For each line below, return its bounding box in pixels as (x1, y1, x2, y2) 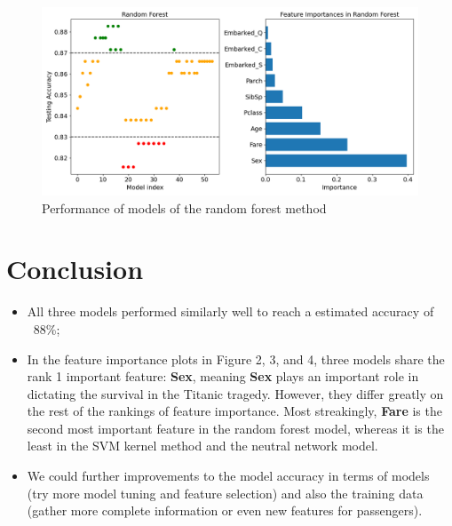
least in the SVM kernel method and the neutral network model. (27, 436, 378, 455)
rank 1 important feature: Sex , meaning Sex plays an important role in (27, 367, 419, 386)
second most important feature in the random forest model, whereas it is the (27, 418, 444, 437)
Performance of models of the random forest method (42, 198, 327, 217)
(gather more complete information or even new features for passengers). (27, 501, 423, 520)
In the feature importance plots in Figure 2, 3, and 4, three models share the (27, 349, 445, 368)
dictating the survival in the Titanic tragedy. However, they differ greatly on (27, 384, 444, 402)
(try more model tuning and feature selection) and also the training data (27, 483, 424, 502)
